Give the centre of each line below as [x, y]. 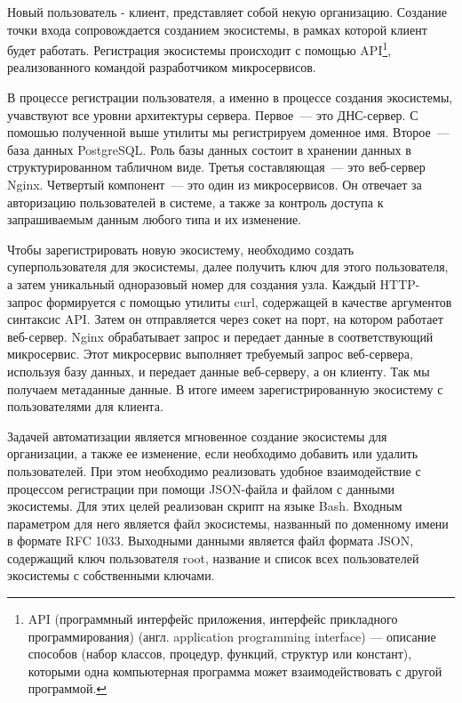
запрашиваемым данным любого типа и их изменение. [155, 219]
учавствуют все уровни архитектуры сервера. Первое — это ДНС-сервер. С [213, 114]
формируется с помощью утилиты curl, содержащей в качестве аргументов [249, 301]
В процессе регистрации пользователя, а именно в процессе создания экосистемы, [230, 97]
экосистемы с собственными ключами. [111, 575]
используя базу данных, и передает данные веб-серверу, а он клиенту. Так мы [219, 371]
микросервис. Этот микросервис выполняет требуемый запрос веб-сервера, [210, 354]
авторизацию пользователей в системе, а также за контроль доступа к [195, 202]
